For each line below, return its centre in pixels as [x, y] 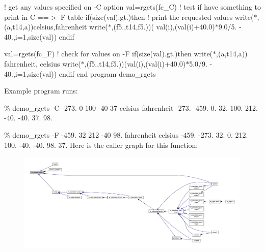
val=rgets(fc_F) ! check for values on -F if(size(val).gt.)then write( [109, 54]
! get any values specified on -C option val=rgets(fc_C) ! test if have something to [132, 7]
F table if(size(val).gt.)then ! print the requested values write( [157, 17]
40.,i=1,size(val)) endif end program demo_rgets [80, 73]
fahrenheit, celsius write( [43, 63]
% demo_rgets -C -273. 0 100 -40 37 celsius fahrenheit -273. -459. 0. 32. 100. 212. [131, 107]
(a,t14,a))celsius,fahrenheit [46, 27]
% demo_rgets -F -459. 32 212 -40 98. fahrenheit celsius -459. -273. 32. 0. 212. [126, 134]
